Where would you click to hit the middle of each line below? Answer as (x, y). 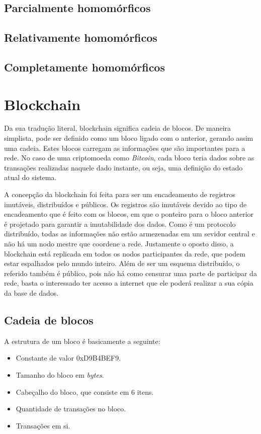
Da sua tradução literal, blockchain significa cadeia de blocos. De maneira (118, 128)
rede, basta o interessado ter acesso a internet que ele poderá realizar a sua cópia (129, 283)
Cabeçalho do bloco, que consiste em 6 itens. (85, 392)
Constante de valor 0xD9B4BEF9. (68, 358)
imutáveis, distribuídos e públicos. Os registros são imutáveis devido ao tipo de (125, 204)
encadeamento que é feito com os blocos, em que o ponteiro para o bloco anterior (129, 214)
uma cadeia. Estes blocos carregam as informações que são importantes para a (125, 148)
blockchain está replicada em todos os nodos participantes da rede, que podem (125, 253)
